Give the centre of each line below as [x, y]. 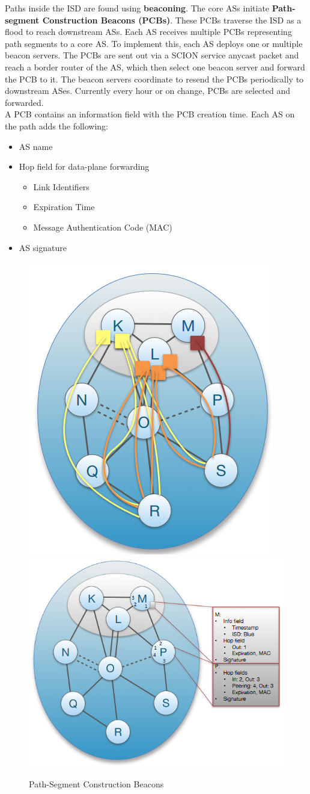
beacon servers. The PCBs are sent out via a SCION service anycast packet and [152, 55]
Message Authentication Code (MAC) [103, 227]
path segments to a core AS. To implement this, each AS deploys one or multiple [154, 43]
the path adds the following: [56, 126]
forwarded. [24, 102]
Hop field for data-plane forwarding [84, 166]
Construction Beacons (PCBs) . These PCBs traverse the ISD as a [172, 20]
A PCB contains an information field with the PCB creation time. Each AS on [150, 114]
